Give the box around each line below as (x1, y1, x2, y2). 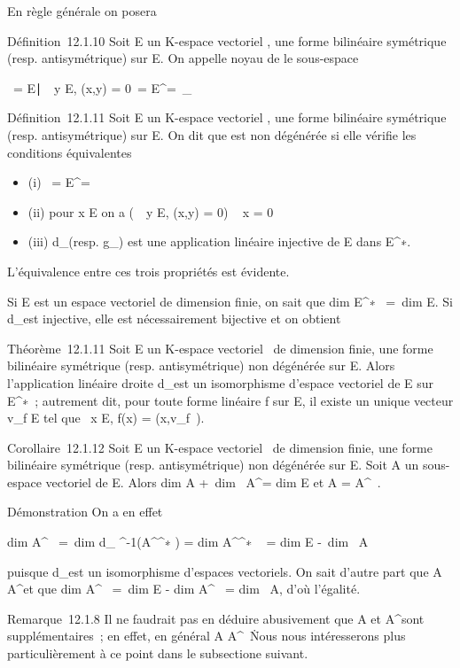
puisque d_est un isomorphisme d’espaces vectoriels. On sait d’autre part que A (7, 562, 442, 580)
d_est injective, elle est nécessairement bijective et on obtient (7, 309, 341, 328)
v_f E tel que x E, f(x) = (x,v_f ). (7, 408, 205, 427)
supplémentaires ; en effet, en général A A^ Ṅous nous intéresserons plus (7, 626, 406, 645)
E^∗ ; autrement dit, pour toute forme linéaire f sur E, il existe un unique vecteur (7, 391, 454, 409)
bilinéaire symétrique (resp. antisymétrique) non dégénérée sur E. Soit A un (7, 455, 419, 474)
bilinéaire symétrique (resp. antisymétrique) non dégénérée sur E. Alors (7, 356, 395, 375)
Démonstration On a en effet (7, 502, 163, 521)
